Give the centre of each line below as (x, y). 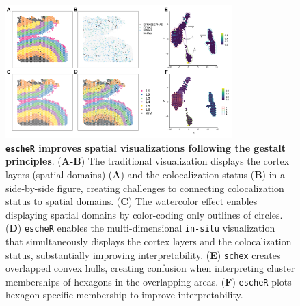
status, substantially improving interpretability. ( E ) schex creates (143, 254)
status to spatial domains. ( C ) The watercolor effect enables (132, 201)
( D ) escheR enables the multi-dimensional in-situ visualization (140, 228)
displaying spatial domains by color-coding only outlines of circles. (144, 214)
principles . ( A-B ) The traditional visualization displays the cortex (148, 161)
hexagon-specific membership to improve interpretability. (124, 295)
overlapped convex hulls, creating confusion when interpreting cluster (150, 268)
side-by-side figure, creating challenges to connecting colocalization (145, 187)
